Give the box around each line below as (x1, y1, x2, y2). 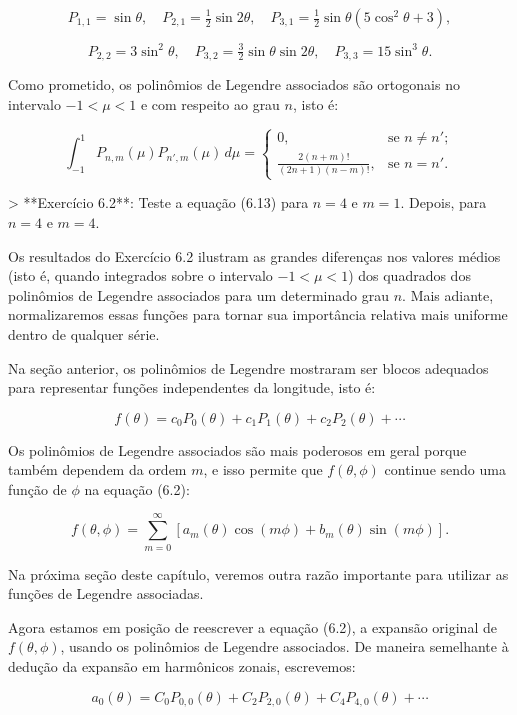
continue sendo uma (384, 459, 506, 480)
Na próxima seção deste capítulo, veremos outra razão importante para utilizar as (8, 563, 509, 584)
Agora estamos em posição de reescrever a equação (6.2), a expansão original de (8, 616, 497, 637)
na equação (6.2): (84, 478, 190, 499)
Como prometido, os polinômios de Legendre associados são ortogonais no (8, 73, 460, 94)
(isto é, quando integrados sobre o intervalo (8, 265, 273, 286)
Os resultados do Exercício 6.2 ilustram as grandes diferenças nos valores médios (8, 245, 501, 266)
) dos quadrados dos (348, 265, 471, 286)
